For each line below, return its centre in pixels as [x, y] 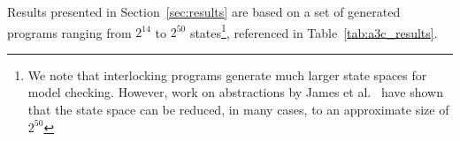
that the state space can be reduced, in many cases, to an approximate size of [238, 110]
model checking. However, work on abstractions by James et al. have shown [235, 92]
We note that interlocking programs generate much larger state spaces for [227, 74]
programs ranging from [69, 32]
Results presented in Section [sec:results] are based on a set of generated [204, 11]
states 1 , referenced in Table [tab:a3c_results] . [314, 31]
